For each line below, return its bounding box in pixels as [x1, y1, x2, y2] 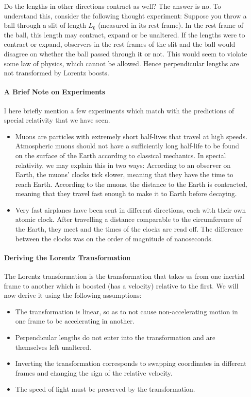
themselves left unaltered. [15, 342, 91, 352]
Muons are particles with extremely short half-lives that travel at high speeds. [15, 131, 248, 141]
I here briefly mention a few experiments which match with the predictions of [4, 105, 234, 115]
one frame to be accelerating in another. [15, 316, 134, 326]
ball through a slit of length [4, 20, 86, 30]
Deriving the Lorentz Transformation [4, 252, 131, 262]
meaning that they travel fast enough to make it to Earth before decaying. [15, 188, 237, 198]
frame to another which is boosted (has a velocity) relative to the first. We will [4, 280, 239, 290]
